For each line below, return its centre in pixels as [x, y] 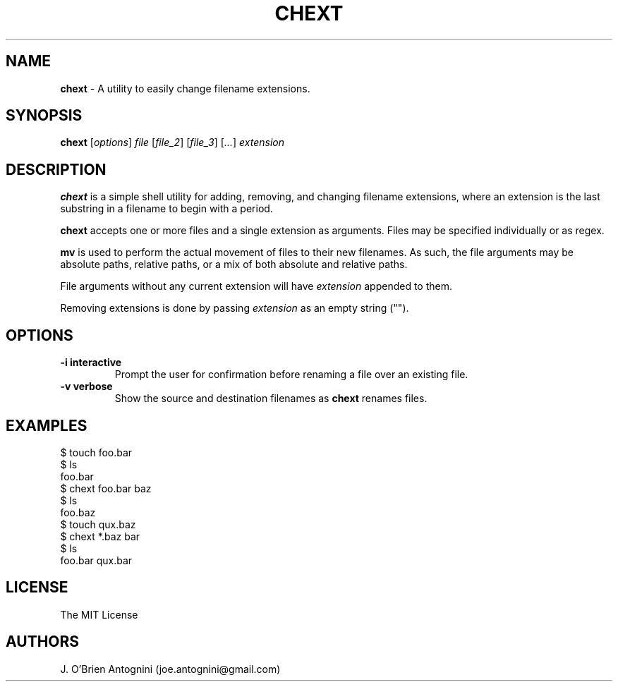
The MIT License [99, 614]
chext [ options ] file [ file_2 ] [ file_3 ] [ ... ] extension [172, 142]
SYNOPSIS [44, 116]
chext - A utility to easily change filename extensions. [185, 88]
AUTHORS [43, 642]
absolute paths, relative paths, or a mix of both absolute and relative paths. [234, 265]
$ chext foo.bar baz [106, 488]
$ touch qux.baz [98, 524]
